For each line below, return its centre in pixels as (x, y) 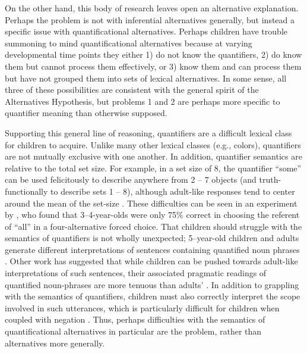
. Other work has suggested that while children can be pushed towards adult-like (151, 261)
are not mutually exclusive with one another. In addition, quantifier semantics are (153, 156)
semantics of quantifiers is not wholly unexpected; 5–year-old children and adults (152, 238)
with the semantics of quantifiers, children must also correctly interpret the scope (153, 296)
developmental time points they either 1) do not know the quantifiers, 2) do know (153, 54)
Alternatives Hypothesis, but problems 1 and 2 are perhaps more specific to (143, 101)
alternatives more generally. (55, 343)
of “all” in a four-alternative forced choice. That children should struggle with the (153, 226)
